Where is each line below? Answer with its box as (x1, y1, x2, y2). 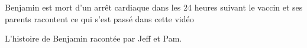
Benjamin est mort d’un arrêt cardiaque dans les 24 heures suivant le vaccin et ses (5, 1, 303, 13)
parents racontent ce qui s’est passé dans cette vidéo (5, 12, 194, 25)
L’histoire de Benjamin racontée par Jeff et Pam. (5, 32, 182, 44)
